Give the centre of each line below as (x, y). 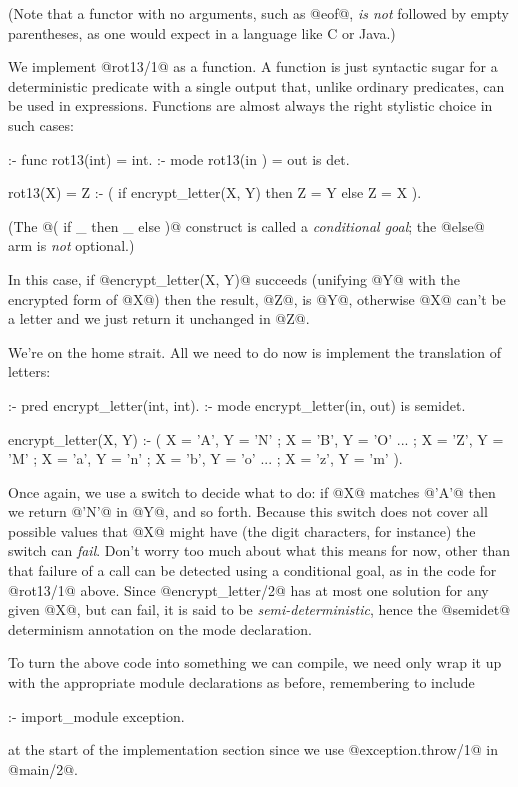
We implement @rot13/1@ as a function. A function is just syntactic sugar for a (253, 66)
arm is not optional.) (71, 245)
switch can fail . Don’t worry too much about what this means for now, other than (259, 550)
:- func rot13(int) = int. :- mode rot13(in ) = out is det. (179, 158)
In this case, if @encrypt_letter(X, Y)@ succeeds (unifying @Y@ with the (234, 278)
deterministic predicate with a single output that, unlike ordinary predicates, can (256, 85)
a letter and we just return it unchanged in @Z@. (159, 318)
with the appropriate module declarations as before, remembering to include (241, 682)
